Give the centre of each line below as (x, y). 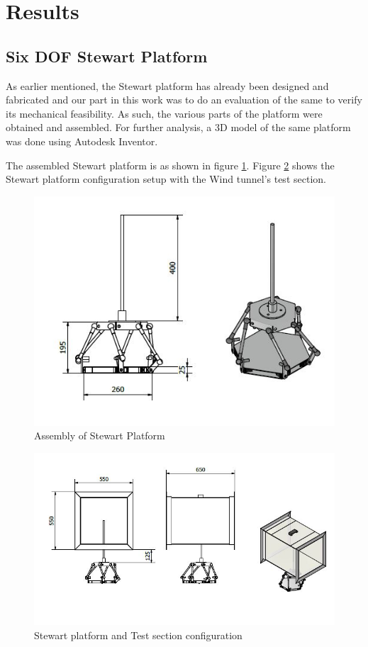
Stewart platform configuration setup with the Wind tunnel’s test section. (166, 179)
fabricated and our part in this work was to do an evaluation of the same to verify (184, 100)
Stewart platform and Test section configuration (138, 635)
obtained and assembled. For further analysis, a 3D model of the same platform (178, 127)
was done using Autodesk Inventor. (82, 141)
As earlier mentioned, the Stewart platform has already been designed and (167, 85)
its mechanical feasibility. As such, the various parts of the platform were (164, 113)
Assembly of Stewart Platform (100, 435)
